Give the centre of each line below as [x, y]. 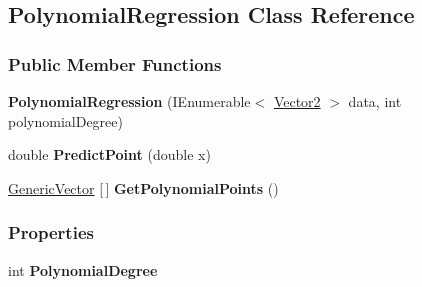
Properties [51, 232]
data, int [375, 101]
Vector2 [297, 101]
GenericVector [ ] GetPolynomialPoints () [143, 187]
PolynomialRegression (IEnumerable [129, 101]
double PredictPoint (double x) [109, 154]
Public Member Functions [115, 63]
